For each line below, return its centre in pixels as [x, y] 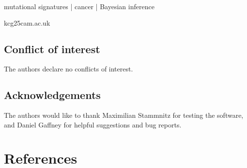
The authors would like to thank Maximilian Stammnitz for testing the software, [124, 115]
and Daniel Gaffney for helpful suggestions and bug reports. [93, 124]
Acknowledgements [52, 95]
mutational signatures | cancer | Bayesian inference [79, 6]
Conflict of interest [52, 49]
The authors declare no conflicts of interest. [69, 69]
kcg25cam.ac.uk [27, 22]
